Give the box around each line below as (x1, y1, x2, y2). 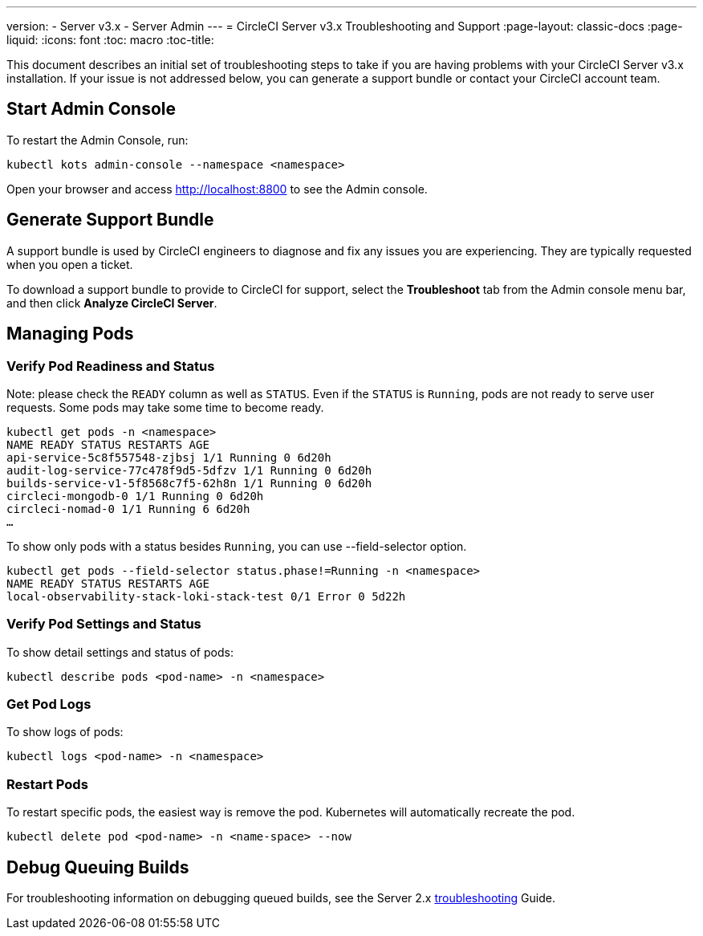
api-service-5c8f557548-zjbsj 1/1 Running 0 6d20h (6, 450, 331, 464)
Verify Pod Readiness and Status (6, 357, 215, 374)
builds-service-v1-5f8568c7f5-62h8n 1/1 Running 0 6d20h (6, 476, 372, 490)
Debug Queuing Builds (6, 857, 189, 877)
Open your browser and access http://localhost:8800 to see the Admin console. (6, 181, 428, 196)
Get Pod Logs (6, 696, 91, 713)
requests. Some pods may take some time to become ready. (6, 400, 324, 414)
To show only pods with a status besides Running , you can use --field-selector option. (6, 539, 467, 553)
